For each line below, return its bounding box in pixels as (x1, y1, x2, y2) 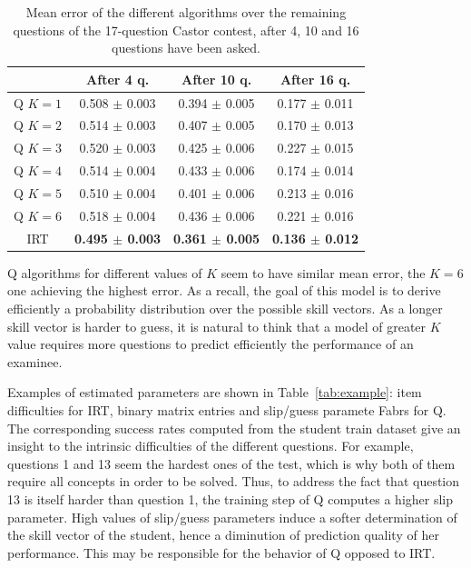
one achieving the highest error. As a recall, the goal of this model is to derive (7, 281, 441, 300)
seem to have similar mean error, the (221, 263, 426, 282)
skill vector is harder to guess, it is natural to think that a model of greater (7, 316, 427, 335)
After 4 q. (86, 69, 150, 88)
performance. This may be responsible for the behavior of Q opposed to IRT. (7, 543, 436, 562)
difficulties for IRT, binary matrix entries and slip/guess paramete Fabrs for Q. (7, 400, 446, 419)
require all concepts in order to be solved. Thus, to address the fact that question (7, 472, 460, 491)
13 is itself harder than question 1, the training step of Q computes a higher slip (7, 489, 454, 508)
